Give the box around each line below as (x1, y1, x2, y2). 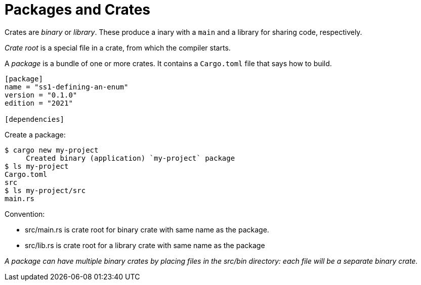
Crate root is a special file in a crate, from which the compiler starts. (5, 43, 231, 52)
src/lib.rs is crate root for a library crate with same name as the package (25, 241, 265, 250)
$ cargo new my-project (5, 146, 99, 154)
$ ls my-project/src (5, 186, 86, 195)
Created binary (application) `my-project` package (26, 154, 235, 162)
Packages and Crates (5, 1, 150, 18)
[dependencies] (5, 115, 65, 123)
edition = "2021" (5, 99, 73, 107)
